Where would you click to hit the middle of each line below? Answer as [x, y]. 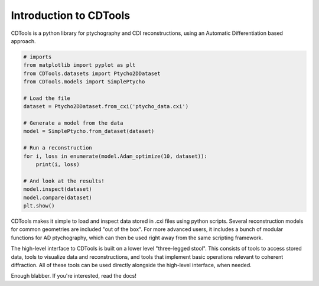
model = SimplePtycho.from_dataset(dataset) [89, 131]
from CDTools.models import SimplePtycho [84, 82]
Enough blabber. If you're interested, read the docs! [74, 276]
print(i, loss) [58, 165]
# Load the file [47, 98]
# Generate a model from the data [73, 123]
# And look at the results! [64, 181]
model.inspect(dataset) [58, 189]
